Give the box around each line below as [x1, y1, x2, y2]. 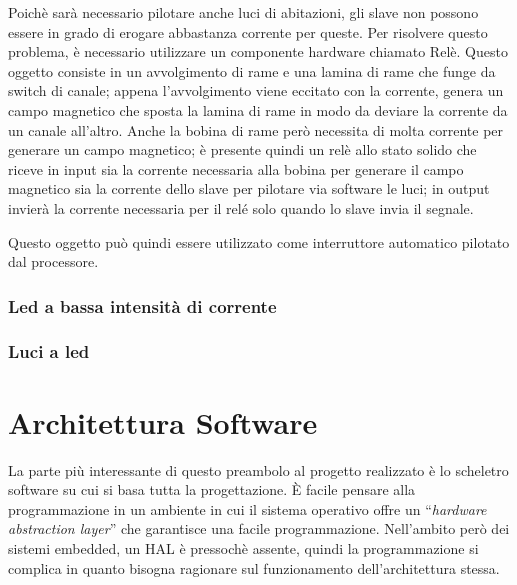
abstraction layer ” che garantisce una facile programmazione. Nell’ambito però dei [8, 518, 510, 539]
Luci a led [8, 339, 90, 364]
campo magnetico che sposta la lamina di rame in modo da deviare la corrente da [8, 99, 508, 120]
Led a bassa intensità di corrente [8, 293, 277, 318]
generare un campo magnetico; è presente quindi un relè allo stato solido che [8, 139, 477, 160]
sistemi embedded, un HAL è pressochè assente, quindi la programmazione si [8, 537, 479, 558]
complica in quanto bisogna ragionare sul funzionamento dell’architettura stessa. [8, 557, 500, 578]
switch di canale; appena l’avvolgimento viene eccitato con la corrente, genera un [8, 80, 504, 101]
